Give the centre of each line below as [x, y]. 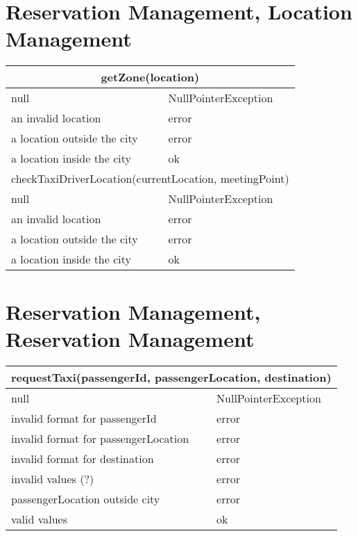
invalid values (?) [53, 478]
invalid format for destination [83, 458]
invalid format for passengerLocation [100, 438]
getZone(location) [150, 77]
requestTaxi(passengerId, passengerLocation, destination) [171, 377]
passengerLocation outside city [86, 498]
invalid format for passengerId [84, 418]
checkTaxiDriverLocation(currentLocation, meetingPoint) [150, 179]
